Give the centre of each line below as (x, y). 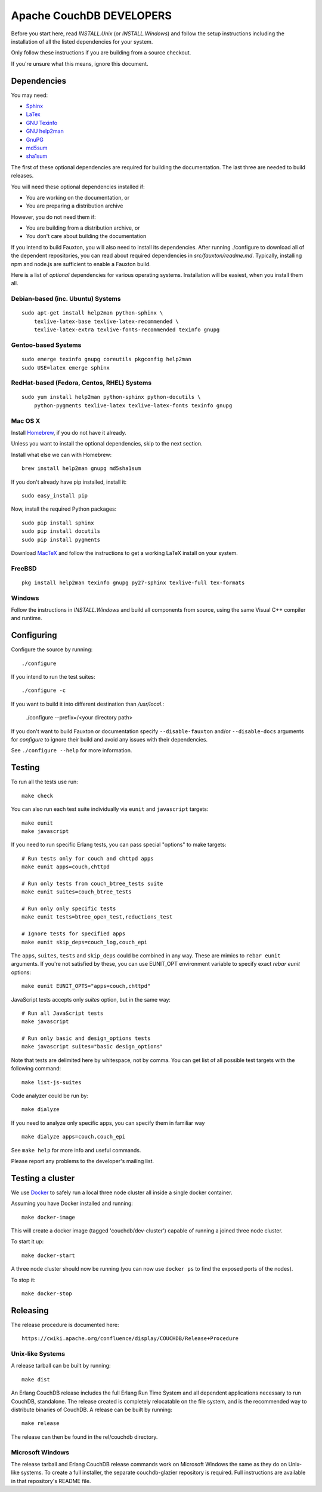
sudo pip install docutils (61, 531)
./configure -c (44, 690)
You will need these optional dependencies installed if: (78, 187)
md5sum (37, 148)
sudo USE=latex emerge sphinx (66, 367)
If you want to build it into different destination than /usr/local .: (88, 704)
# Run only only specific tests (69, 909)
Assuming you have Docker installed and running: (72, 1203)
